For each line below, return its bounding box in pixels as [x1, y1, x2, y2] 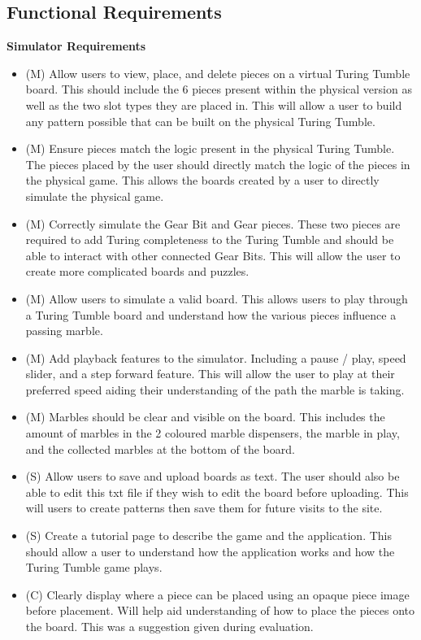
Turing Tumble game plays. [25, 559, 163, 576]
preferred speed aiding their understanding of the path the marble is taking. [25, 381, 405, 398]
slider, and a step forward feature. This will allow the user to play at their [25, 365, 395, 382]
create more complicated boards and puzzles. [25, 263, 250, 280]
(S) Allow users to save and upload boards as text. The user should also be [25, 468, 400, 485]
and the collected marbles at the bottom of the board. [25, 440, 295, 457]
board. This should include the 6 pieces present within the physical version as [25, 81, 412, 98]
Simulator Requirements [7, 37, 146, 54]
